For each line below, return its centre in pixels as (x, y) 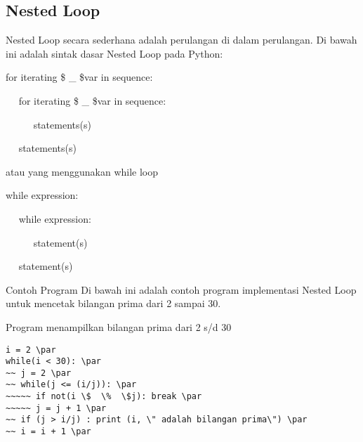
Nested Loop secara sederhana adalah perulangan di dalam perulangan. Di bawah (181, 40)
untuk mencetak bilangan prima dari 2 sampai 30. (113, 303)
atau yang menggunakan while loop (82, 171)
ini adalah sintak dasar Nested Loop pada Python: (114, 53)
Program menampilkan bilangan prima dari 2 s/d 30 (119, 326)
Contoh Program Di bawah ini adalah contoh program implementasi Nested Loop (181, 289)
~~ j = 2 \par (39, 373)
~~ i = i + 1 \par (48, 432)
